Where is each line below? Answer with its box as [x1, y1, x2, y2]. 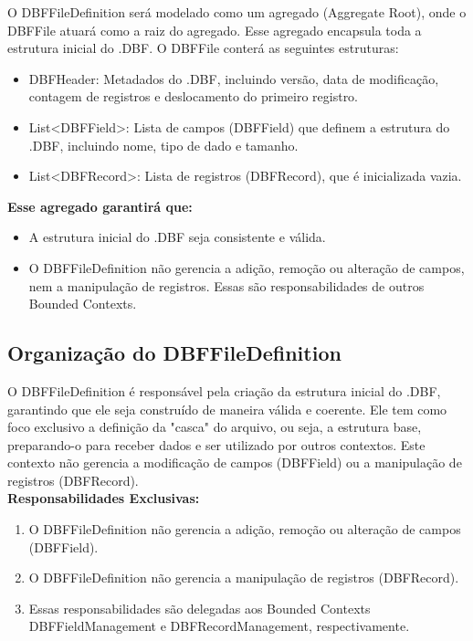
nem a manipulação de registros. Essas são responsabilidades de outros [28, 276, 425, 295]
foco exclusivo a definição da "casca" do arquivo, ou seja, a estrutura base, [7, 417, 422, 436]
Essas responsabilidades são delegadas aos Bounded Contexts [28, 598, 371, 617]
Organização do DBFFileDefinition [7, 339, 342, 367]
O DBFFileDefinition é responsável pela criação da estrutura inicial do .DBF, [7, 381, 441, 400]
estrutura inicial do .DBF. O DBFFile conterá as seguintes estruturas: [7, 38, 399, 58]
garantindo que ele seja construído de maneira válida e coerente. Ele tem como [7, 399, 447, 418]
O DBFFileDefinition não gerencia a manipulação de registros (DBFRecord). [28, 568, 459, 587]
